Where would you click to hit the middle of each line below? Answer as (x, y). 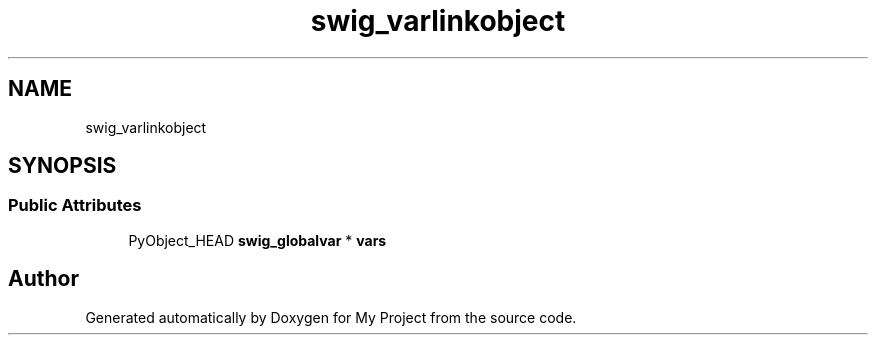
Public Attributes (75, 205)
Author (43, 279)
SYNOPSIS (62, 166)
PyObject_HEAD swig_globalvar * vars (257, 240)
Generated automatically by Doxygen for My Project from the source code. (331, 317)
